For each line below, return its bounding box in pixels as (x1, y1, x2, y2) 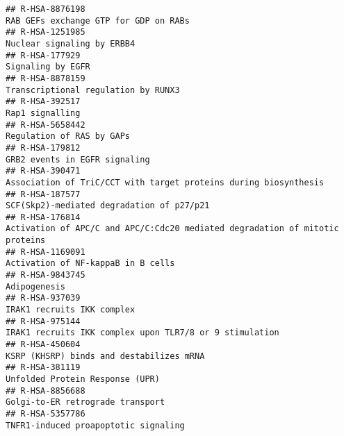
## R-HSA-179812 (6, 142, 81, 153)
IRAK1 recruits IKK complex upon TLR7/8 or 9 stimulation (6, 328, 279, 338)
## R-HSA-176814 (6, 212, 81, 222)
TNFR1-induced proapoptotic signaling (6, 420, 185, 430)
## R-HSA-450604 (6, 339, 81, 350)
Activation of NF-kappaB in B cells (6, 258, 175, 269)
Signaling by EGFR (6, 62, 90, 72)
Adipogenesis (6, 281, 65, 292)
